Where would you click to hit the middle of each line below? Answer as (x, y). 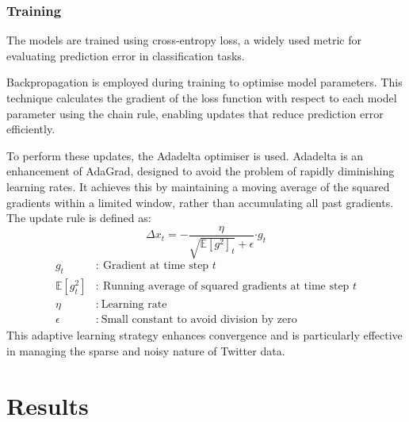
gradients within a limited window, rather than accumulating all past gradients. (200, 202)
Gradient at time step (156, 266)
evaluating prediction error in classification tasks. (126, 55)
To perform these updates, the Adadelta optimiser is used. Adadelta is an (185, 155)
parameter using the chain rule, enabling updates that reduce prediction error (195, 113)
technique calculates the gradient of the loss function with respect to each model (202, 98)
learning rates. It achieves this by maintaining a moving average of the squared (198, 186)
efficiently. (31, 129)
